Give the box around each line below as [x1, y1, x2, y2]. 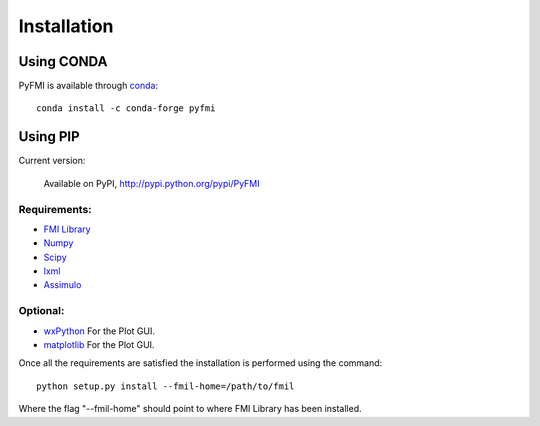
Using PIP [18, 128, 80, 145]
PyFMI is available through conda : [18, 80, 159, 92]
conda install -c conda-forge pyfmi [36, 103, 216, 114]
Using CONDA [18, 53, 108, 70]
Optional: [18, 304, 65, 318]
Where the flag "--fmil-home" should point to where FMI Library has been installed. [18, 403, 362, 415]
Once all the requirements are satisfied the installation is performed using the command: [18, 357, 383, 369]
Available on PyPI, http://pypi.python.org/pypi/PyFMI [43, 177, 260, 189]
